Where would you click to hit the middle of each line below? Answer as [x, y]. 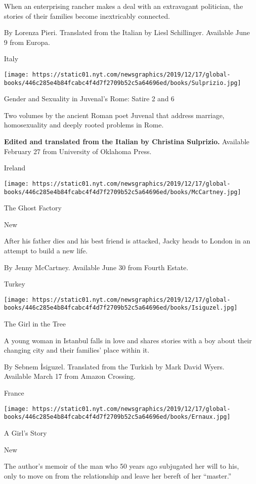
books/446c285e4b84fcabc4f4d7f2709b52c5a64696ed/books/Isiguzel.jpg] [121, 308]
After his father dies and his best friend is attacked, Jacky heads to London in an [127, 241]
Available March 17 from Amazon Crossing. [70, 376]
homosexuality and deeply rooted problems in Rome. [84, 125]
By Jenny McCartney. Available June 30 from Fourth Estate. [96, 267]
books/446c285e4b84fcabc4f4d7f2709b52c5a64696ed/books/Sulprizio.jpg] [123, 83]
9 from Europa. [27, 42]
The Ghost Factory [33, 208]
